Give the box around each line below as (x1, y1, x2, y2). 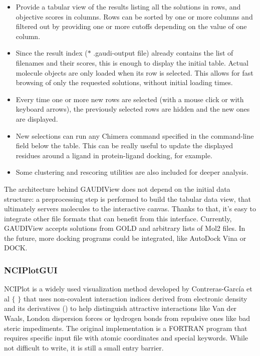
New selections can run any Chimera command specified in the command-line (16, 130, 254, 141)
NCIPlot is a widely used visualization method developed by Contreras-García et (4, 283, 252, 294)
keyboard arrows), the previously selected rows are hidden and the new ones (16, 104, 250, 114)
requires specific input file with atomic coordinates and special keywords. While (4, 332, 248, 343)
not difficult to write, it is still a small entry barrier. (4, 342, 164, 352)
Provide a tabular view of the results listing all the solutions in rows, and (16, 2, 241, 12)
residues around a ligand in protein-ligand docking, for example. (16, 150, 212, 160)
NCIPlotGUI (4, 263, 58, 276)
